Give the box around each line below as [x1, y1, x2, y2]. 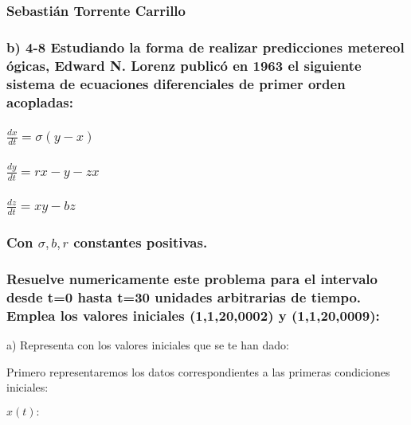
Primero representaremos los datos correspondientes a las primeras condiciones [6, 363, 390, 380]
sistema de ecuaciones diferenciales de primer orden [6, 73, 346, 93]
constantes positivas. [73, 232, 208, 251]
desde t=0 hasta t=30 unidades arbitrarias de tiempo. [6, 287, 362, 306]
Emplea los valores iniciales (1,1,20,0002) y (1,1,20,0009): [6, 305, 380, 325]
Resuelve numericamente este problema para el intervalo [6, 268, 378, 288]
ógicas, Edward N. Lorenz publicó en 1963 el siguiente [6, 55, 362, 75]
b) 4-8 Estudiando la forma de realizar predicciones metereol [6, 37, 405, 57]
